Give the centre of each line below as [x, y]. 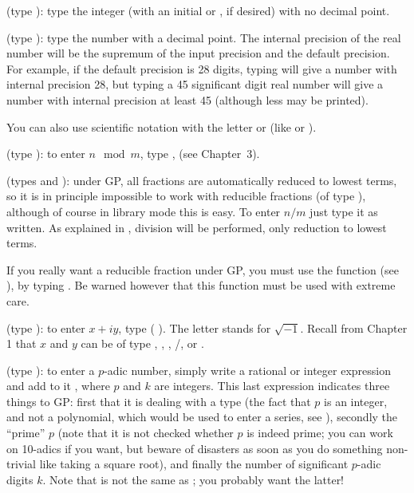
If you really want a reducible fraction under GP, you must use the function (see [203, 269]
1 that [22, 343]
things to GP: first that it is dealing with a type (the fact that [159, 401]
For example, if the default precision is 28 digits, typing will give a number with [202, 68]
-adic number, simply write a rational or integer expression [247, 370]
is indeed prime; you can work [320, 433]
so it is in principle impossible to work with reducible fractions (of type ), [186, 196]
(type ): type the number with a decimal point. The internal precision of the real [204, 37]
